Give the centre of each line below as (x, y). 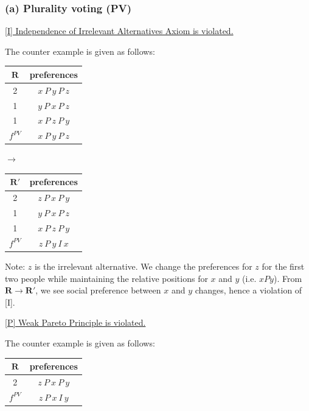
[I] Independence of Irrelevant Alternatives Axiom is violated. (119, 31)
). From (288, 278)
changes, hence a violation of (248, 290)
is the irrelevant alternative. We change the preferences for (143, 266)
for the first (283, 266)
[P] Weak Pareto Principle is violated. (75, 322)
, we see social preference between (98, 290)
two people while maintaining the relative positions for (106, 278)
